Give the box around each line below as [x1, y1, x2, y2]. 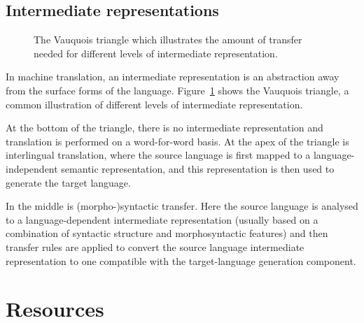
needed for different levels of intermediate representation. [34, 45, 278, 60]
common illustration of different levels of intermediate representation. [6, 96, 303, 111]
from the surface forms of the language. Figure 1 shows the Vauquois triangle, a [6, 82, 349, 97]
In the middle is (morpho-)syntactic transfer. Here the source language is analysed [6, 199, 358, 213]
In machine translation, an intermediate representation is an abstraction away [6, 69, 339, 84]
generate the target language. [6, 175, 131, 189]
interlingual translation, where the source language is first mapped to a [6, 148, 311, 162]
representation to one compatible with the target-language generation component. [6, 253, 356, 268]
